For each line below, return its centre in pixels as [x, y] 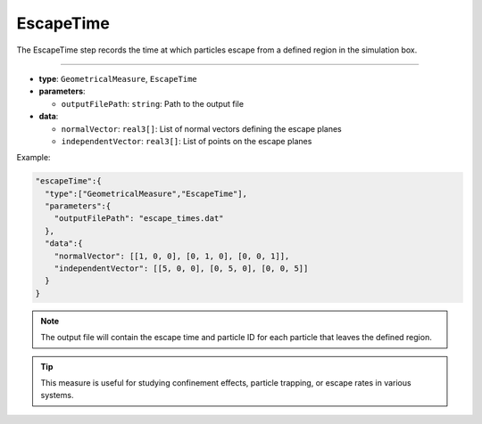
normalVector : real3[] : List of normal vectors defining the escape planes [202, 128]
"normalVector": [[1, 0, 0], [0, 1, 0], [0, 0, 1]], [172, 256]
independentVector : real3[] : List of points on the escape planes [187, 141]
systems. [57, 395]
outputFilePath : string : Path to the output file [153, 103]
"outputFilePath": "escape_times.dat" [139, 219]
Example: [33, 158]
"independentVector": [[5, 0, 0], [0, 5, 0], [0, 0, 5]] [181, 269]
